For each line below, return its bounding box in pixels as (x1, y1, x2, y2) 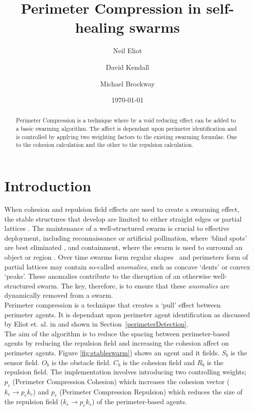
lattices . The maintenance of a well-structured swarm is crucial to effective (4, 223, 230, 233)
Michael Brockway (100, 78, 155, 88)
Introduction (4, 176, 91, 196)
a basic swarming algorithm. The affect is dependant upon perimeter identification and (16, 124, 237, 133)
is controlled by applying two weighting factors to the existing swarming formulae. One (16, 132, 237, 141)
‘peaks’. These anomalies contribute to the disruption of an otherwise (4, 271, 211, 281)
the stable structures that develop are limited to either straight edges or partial (4, 213, 242, 224)
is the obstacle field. (51, 357, 111, 367)
